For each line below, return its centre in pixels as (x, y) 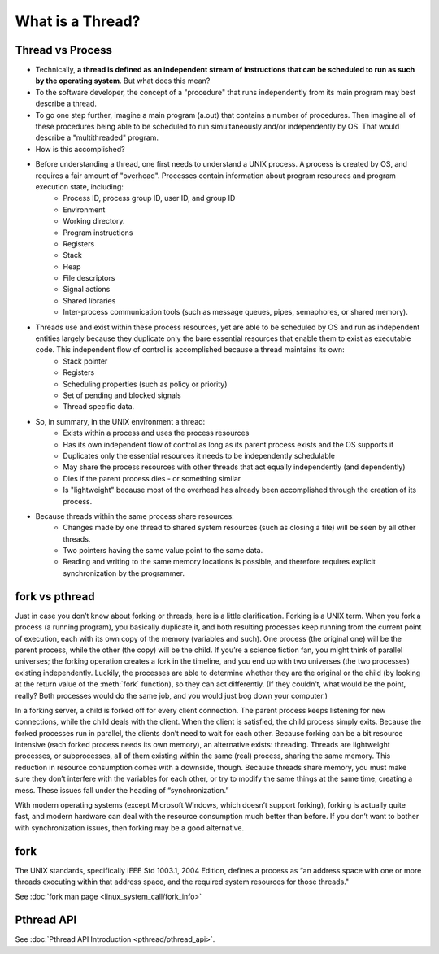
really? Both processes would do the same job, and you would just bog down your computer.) (172, 695)
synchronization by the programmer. (124, 573)
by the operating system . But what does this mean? (123, 81)
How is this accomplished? (80, 149)
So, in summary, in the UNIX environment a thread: (120, 421)
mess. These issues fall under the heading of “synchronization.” (122, 790)
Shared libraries (89, 300)
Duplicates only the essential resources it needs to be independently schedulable (199, 455)
